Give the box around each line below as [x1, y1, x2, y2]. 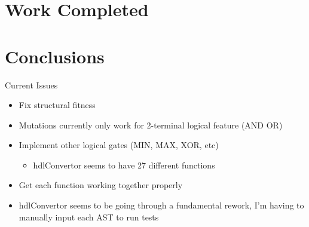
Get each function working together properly [19, 179, 183, 191]
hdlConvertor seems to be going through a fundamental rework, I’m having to [19, 199, 304, 211]
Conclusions [5, 44, 105, 68]
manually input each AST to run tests [19, 210, 159, 223]
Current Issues [5, 78, 58, 91]
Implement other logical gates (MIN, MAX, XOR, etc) [19, 139, 219, 151]
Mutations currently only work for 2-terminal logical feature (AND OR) [19, 118, 283, 131]
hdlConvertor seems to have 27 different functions [33, 158, 215, 171]
